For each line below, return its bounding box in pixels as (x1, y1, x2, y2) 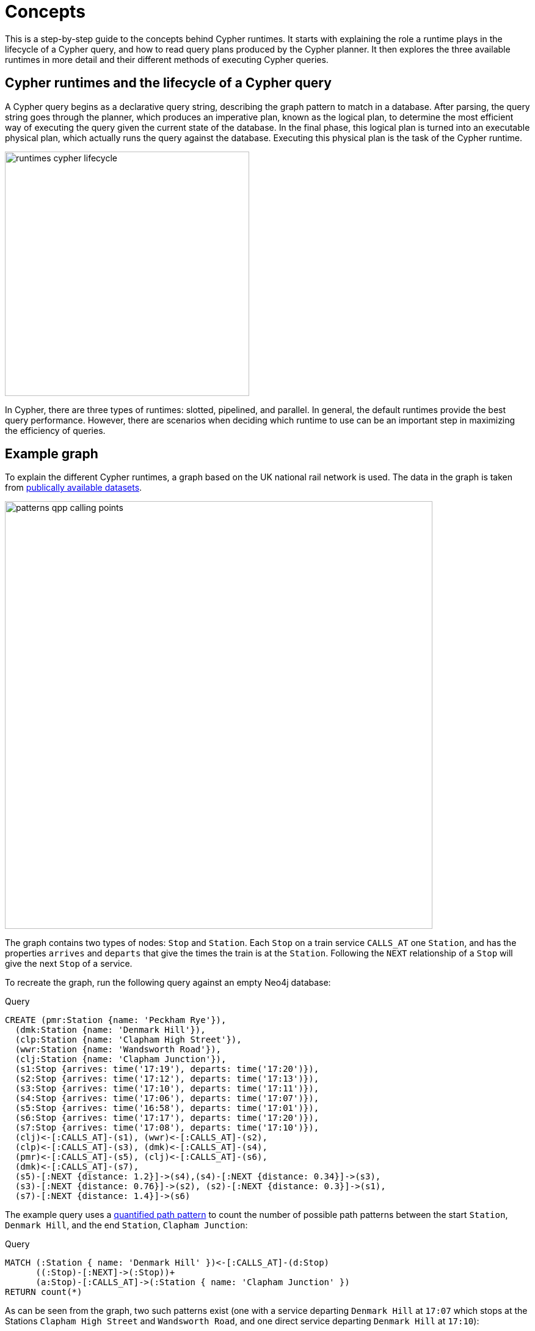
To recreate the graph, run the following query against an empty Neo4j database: (5, 977, 331, 988)
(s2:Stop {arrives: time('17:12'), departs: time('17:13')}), (15, 1074, 319, 1084)
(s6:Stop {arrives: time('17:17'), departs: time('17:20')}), (15, 1113, 319, 1123)
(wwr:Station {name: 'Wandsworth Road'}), (15, 1044, 222, 1055)
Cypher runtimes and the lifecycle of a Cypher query (5, 75, 332, 91)
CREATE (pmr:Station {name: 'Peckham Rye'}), (5, 1015, 227, 1025)
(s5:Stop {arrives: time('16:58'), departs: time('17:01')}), (15, 1103, 319, 1113)
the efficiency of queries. (5, 425, 106, 436)
